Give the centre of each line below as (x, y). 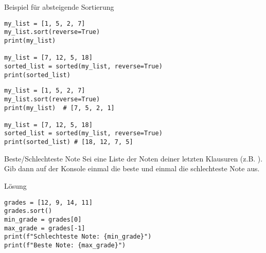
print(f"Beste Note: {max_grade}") (65, 245)
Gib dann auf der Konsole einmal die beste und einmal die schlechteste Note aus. (132, 168)
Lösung (15, 185)
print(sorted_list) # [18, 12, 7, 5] (69, 142)
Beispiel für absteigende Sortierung (59, 7)
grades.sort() (28, 211)
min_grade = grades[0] (43, 219)
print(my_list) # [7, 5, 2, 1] (59, 108)
